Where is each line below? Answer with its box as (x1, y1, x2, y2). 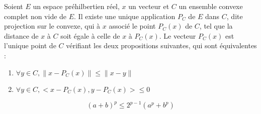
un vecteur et (128, 1, 169, 11)
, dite (226, 11, 243, 21)
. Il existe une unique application (74, 11, 176, 21)
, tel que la (199, 21, 233, 31)
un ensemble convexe (179, 1, 243, 11)
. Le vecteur (159, 30, 196, 41)
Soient (4, 1, 23, 11)
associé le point (109, 21, 156, 31)
